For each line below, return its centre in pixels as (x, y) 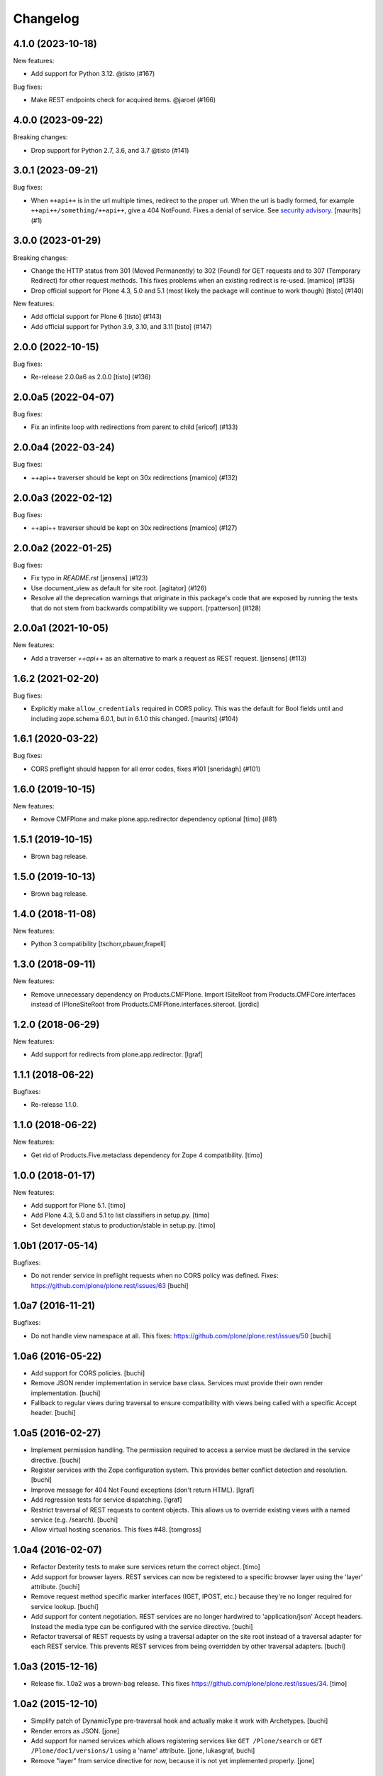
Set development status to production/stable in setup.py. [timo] (123, 1225)
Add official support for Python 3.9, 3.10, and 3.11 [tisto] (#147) (121, 326)
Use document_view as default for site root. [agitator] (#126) (119, 588)
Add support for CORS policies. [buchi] (88, 1373)
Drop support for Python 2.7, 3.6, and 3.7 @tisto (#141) (110, 150)
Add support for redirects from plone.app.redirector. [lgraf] (117, 1054)
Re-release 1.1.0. (55, 1105)
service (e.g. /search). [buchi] (74, 1520)
